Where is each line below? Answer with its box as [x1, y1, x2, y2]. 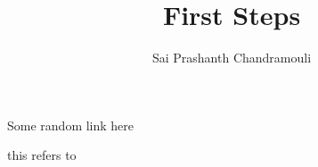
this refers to [7, 146, 77, 164]
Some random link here [7, 115, 135, 134]
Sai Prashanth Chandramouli [151, 48, 312, 67]
